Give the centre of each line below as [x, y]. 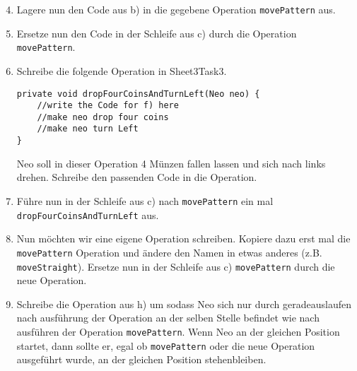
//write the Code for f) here [108, 106]
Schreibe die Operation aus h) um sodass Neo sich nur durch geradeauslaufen [184, 304]
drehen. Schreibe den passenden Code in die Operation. [137, 177]
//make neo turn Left [88, 129]
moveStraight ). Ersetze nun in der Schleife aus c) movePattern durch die [176, 266]
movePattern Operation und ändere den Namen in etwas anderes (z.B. [169, 252]
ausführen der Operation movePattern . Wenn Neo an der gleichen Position [178, 331]
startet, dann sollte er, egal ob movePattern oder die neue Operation [166, 345]
